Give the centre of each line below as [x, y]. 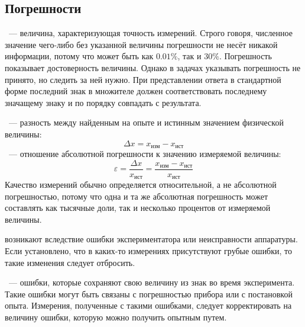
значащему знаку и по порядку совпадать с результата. [103, 102]
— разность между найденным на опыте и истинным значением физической [146, 122]
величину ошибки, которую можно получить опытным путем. [116, 317]
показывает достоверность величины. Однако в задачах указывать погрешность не [153, 67]
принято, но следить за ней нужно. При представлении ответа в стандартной [143, 79]
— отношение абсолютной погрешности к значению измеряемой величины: [145, 153]
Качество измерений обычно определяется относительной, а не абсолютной [141, 185]
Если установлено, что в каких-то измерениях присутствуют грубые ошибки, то [149, 251]
